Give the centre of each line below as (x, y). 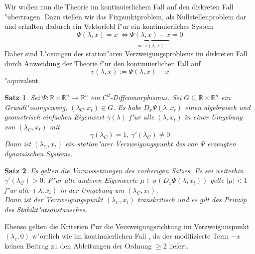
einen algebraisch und (218, 107)
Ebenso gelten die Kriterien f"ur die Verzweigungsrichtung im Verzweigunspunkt (127, 226)
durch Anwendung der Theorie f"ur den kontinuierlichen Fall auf (103, 63)
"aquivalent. (22, 80)
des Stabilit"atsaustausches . (46, 209)
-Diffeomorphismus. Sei (146, 97)
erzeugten (222, 144)
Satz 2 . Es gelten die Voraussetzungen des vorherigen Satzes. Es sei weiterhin (124, 170)
